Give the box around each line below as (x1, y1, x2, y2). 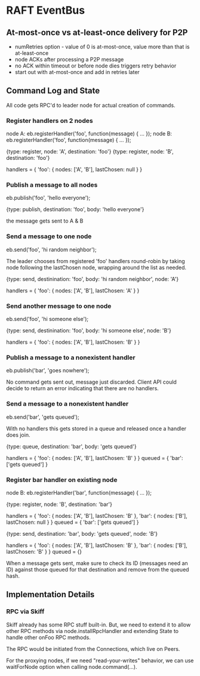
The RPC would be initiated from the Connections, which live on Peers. (6, 645, 180, 652)
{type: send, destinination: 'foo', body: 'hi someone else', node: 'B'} (6, 327, 171, 334)
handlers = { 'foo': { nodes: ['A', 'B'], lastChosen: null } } (6, 166, 143, 173)
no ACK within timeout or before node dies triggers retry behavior (14, 62, 177, 69)
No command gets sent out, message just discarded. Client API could (6, 378, 177, 385)
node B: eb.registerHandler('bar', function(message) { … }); (6, 489, 152, 496)
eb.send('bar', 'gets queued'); (6, 413, 79, 421)
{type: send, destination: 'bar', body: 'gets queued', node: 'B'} (6, 530, 158, 537)
